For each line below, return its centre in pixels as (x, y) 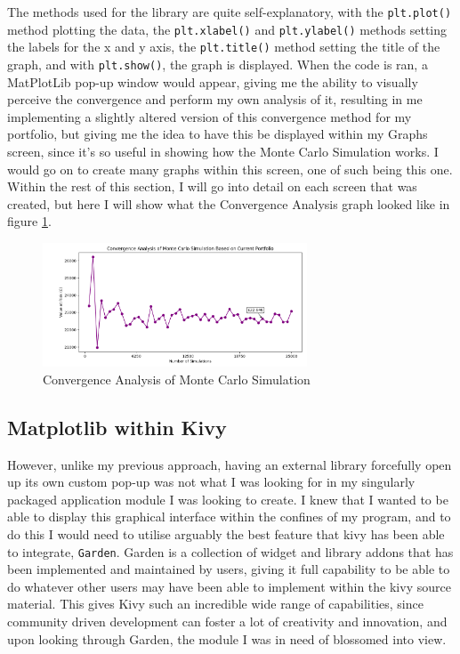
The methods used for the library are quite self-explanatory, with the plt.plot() (230, 12)
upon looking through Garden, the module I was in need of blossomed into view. (227, 638)
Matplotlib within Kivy (117, 427)
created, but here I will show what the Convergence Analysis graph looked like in (229, 203)
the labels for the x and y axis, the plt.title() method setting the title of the (224, 47)
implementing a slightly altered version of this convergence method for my (210, 116)
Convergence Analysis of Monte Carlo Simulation (177, 379)
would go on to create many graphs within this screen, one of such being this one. (230, 169)
